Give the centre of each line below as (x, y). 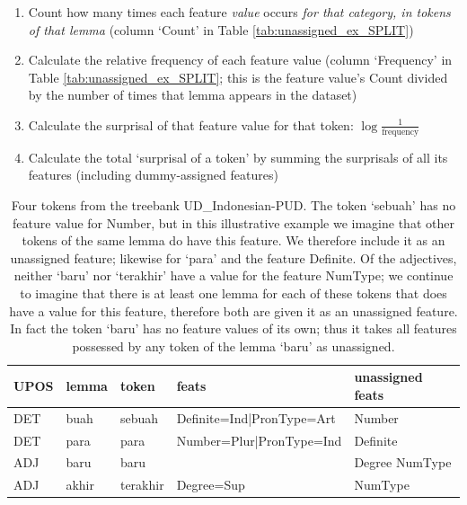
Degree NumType (403, 462)
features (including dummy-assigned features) (153, 175)
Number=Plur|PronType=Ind (259, 440)
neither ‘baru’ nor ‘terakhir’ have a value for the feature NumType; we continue (233, 275)
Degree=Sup (211, 485)
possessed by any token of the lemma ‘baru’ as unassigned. (233, 346)
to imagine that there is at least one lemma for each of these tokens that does (233, 292)
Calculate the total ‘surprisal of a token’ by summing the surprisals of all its (238, 157)
